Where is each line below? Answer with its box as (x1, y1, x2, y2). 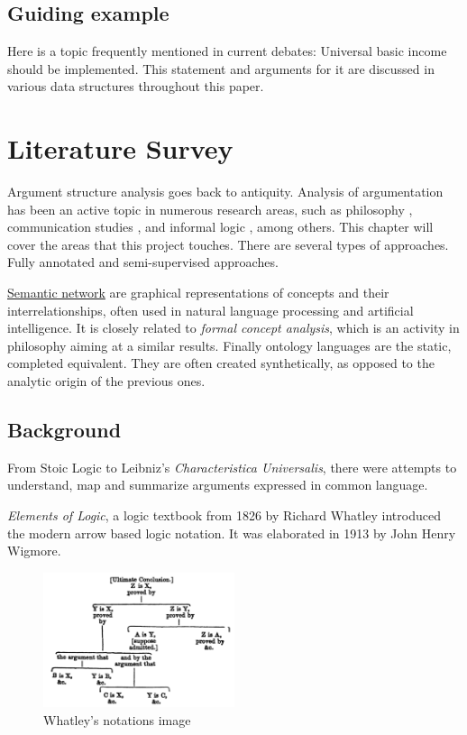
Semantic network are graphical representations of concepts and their (7, 283, 389, 302)
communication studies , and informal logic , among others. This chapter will (7, 217, 434, 236)
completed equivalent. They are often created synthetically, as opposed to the (7, 354, 435, 372)
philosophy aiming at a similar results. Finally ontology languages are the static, (7, 335, 452, 354)
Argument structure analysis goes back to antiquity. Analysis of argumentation (7, 182, 444, 201)
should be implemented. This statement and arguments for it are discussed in (7, 59, 435, 78)
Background (7, 416, 122, 444)
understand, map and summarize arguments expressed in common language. (7, 475, 428, 494)
